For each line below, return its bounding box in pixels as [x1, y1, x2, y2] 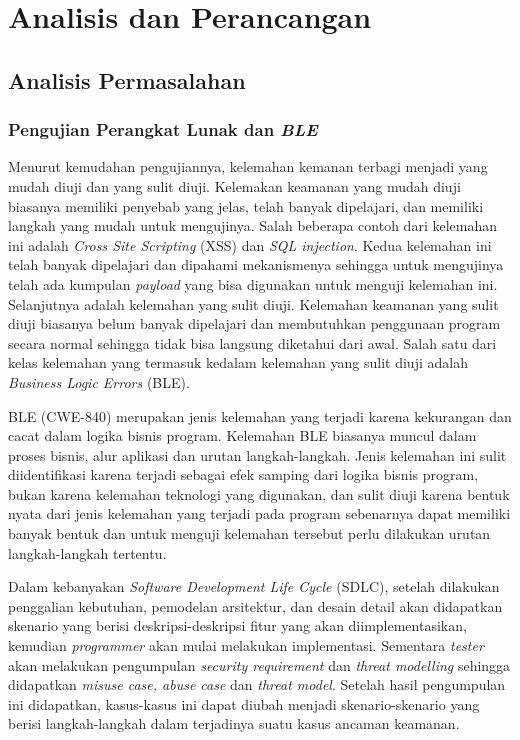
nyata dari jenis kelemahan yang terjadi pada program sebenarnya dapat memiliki [8, 503, 511, 524]
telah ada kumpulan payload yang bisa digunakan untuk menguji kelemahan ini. [8, 273, 498, 294]
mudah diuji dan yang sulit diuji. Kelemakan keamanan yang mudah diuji [8, 175, 461, 196]
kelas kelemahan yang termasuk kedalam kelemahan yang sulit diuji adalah [8, 352, 468, 373]
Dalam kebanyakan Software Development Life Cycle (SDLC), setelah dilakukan [8, 576, 500, 597]
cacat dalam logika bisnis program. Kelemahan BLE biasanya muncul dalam [8, 425, 477, 446]
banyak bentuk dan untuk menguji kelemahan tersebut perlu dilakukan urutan [8, 523, 491, 544]
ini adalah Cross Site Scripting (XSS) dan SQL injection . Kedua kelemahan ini [8, 234, 492, 255]
